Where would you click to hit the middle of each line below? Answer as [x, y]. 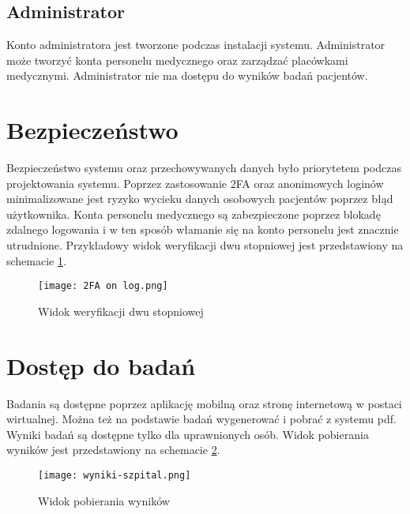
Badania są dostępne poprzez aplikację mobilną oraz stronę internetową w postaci [204, 403]
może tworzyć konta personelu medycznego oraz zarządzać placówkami [177, 60]
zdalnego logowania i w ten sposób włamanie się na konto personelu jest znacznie [203, 229]
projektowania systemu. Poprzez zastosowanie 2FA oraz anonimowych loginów [195, 183]
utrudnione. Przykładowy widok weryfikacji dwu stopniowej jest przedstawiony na [205, 245]
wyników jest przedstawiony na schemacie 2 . [113, 450]
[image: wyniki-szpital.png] [115, 476]
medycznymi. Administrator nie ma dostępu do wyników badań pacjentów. [187, 75]
